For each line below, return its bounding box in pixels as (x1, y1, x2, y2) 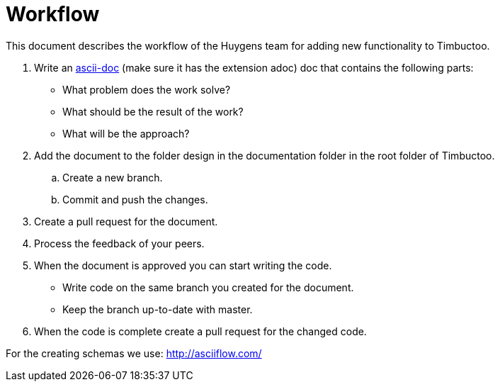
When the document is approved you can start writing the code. (34, 259, 332, 271)
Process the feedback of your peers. (34, 237, 205, 249)
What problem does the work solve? (62, 83, 231, 96)
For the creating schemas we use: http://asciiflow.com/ (6, 347, 262, 359)
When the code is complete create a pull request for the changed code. (34, 325, 367, 337)
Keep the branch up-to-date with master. (62, 303, 253, 315)
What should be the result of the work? (62, 105, 244, 118)
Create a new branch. (62, 171, 163, 184)
